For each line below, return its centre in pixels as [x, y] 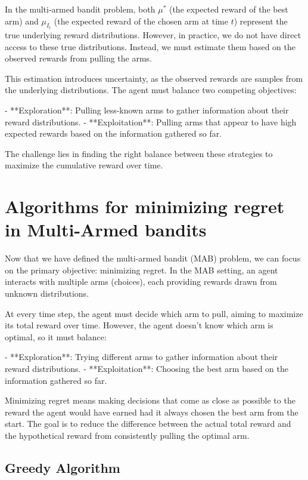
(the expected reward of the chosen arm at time [141, 21]
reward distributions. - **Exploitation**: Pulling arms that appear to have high [151, 121]
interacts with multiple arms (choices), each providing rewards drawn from [141, 281]
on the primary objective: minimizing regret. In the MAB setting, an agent [141, 270]
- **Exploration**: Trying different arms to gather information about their [141, 357]
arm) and [22, 21]
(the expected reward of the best [228, 9]
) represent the [261, 21]
